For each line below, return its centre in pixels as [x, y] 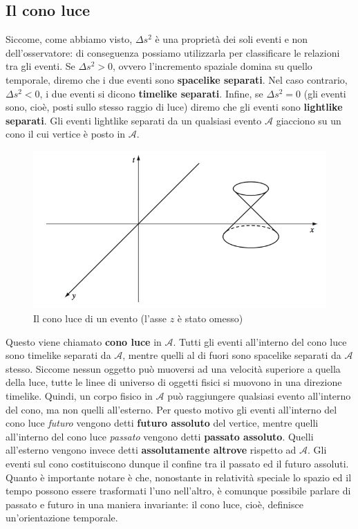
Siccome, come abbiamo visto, [69, 39]
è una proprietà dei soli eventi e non [232, 39]
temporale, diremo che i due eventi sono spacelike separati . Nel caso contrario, [177, 79]
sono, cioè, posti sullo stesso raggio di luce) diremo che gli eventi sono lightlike [174, 107]
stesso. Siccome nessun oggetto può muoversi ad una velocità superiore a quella [173, 368]
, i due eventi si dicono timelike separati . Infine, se [151, 93]
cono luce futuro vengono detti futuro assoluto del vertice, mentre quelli [162, 423]
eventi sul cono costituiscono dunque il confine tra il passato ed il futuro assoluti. [177, 463]
